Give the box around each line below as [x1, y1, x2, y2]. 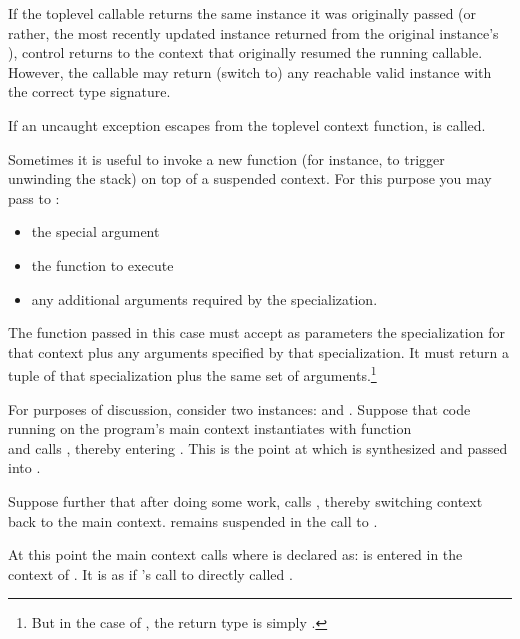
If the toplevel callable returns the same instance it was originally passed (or [8, 3, 477, 23]
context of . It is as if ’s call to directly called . [8, 563, 293, 584]
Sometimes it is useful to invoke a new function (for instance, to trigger [8, 148, 445, 169]
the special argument [31, 221, 160, 242]
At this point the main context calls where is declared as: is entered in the [8, 544, 463, 565]
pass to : [8, 187, 60, 208]
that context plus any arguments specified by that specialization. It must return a [8, 341, 510, 362]
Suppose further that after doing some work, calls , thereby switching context [8, 490, 483, 511]
